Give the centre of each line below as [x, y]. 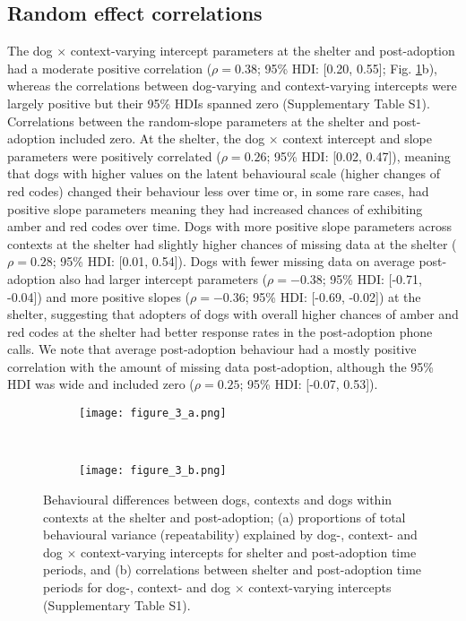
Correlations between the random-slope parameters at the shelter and [198, 121]
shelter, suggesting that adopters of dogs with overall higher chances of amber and [233, 314]
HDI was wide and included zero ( [101, 384]
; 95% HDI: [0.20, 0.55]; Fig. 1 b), [347, 68]
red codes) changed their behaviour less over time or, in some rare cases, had [218, 190]
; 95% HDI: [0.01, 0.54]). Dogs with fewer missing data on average [233, 261]
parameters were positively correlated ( [114, 155]
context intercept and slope [357, 138]
